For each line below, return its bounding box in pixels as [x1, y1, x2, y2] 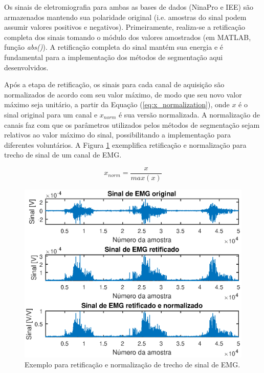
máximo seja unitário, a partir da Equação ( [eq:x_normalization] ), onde [4, 99, 230, 110]
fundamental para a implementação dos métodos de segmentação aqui [4, 51, 223, 62]
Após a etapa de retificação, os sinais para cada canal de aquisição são [4, 79, 225, 90]
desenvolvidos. [4, 62, 49, 72]
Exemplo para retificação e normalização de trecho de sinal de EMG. [25, 359, 240, 370]
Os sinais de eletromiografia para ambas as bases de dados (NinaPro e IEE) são [4, 2, 254, 12]
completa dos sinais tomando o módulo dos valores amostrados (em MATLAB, [4, 31, 251, 42]
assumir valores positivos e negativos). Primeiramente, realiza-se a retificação [4, 22, 246, 32]
